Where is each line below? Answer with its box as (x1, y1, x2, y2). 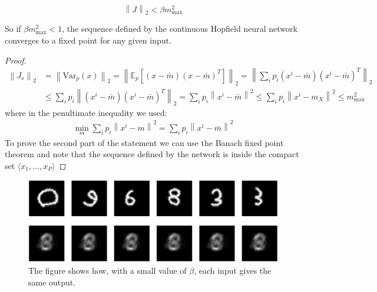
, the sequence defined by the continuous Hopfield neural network (62, 22, 297, 35)
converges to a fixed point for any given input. (5, 34, 171, 46)
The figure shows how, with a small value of (28, 264, 187, 277)
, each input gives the (194, 264, 272, 277)
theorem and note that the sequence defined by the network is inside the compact (5, 148, 299, 160)
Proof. (5, 54, 27, 66)
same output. (28, 276, 76, 288)
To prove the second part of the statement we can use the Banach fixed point (5, 136, 284, 148)
